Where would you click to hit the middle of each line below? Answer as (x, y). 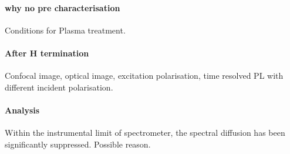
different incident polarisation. (59, 87)
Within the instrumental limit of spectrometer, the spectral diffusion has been (145, 133)
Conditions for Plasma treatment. (65, 30)
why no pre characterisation (63, 7)
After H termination (47, 53)
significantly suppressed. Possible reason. (78, 144)
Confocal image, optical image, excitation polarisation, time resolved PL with (144, 76)
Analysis (22, 110)
